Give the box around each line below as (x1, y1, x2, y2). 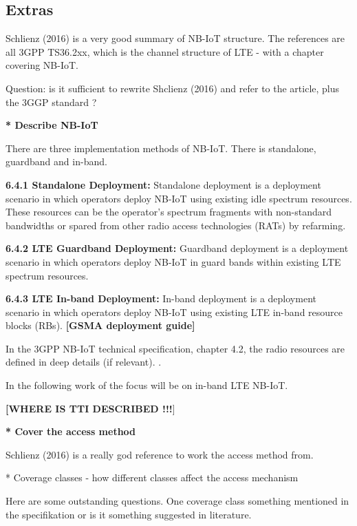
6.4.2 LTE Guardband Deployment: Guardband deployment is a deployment (6, 241, 349, 255)
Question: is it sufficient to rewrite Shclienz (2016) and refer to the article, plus (6, 81, 340, 95)
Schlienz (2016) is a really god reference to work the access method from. (6, 447, 314, 461)
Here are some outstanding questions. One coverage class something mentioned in (6, 494, 349, 508)
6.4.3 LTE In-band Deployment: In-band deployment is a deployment (6, 291, 316, 306)
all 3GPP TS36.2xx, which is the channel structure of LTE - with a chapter (6, 44, 324, 59)
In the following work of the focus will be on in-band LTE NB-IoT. (6, 378, 288, 392)
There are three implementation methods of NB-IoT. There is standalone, (6, 140, 316, 155)
